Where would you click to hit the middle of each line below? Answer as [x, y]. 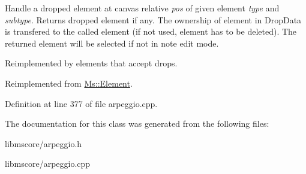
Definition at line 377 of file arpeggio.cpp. [81, 103]
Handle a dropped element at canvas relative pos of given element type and [142, 8]
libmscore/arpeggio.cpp [48, 164]
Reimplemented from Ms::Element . [69, 83]
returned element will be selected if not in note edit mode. [112, 43]
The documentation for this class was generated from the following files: [137, 123]
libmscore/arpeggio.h [43, 143]
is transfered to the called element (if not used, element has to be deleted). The [151, 31]
